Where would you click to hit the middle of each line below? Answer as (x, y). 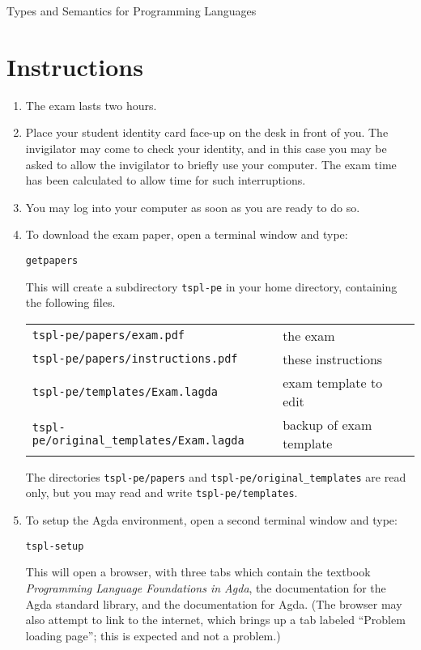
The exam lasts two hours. (91, 105)
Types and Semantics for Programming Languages (132, 11)
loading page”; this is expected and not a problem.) (153, 635)
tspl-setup (55, 546)
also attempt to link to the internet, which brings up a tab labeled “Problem (215, 620)
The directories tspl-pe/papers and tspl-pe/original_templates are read (216, 476)
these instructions (333, 359)
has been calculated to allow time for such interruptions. (166, 180)
